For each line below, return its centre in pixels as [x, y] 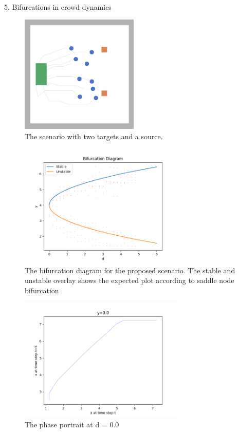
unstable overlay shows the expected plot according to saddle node [130, 280]
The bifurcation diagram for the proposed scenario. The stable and [130, 270]
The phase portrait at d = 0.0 [72, 424]
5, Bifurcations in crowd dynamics [58, 7]
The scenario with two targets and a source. [94, 136]
